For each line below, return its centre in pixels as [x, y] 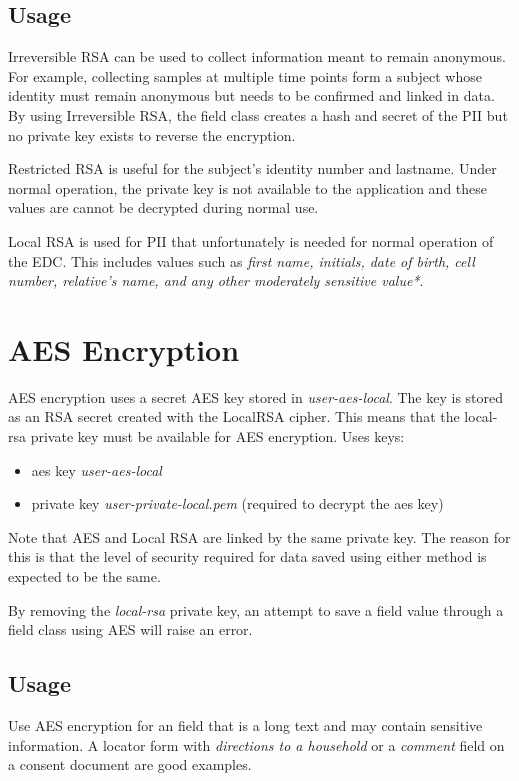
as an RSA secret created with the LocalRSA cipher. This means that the [234, 416]
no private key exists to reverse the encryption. [152, 134]
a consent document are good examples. [130, 764]
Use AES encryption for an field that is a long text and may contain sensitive [245, 725]
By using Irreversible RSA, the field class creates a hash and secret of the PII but [258, 114]
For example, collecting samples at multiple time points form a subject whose [245, 75]
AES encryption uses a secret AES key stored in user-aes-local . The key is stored [256, 396]
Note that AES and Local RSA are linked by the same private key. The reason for [259, 536]
